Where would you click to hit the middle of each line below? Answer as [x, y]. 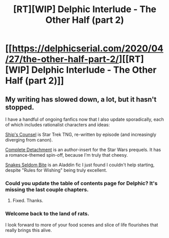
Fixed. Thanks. [28, 201]
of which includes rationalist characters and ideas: [58, 125]
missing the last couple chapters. [47, 189]
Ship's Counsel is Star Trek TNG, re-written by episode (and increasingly [81, 134]
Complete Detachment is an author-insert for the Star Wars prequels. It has [83, 150]
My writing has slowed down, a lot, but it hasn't [81, 99]
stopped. [20, 107]
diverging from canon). [29, 140]
